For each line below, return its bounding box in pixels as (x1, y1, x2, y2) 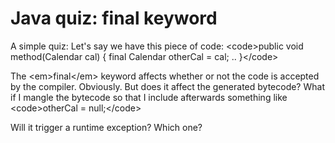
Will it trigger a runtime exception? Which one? (10, 121, 203, 133)
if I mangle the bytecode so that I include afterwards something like (10, 91, 288, 103)
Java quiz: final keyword (10, 7, 218, 30)
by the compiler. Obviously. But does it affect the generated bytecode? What (10, 80, 325, 92)
